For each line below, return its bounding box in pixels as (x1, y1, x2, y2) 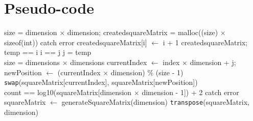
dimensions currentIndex (70, 56, 147, 67)
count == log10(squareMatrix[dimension (4, 86, 132, 97)
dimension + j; (190, 56, 236, 67)
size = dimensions (4, 56, 60, 67)
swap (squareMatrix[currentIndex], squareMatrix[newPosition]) (4, 77, 198, 87)
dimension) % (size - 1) (110, 67, 183, 77)
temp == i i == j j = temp (4, 47, 91, 57)
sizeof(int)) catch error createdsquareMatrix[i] (4, 37, 147, 47)
